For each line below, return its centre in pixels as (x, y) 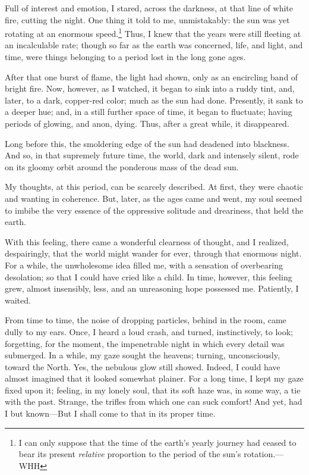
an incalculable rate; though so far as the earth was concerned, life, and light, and (154, 45)
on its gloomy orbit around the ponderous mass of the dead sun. (122, 166)
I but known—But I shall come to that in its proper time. (110, 413)
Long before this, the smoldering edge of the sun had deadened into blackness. (147, 143)
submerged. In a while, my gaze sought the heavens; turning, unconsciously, (142, 355)
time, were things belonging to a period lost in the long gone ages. (125, 57)
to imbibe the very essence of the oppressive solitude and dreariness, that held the (154, 210)
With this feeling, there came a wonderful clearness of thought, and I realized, (147, 241)
